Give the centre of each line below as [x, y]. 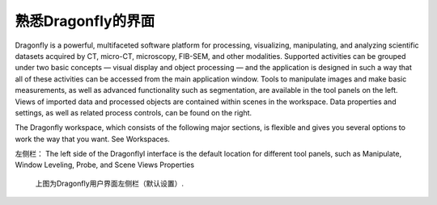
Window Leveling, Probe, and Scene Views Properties [104, 165]
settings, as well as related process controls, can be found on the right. [134, 112]
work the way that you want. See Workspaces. [92, 139]
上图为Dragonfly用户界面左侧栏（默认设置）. [110, 183]
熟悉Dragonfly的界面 [85, 21]
